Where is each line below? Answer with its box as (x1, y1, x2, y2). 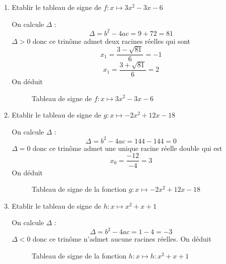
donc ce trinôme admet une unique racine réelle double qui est (32, 142, 223, 153)
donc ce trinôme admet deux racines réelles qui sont (32, 35, 191, 46)
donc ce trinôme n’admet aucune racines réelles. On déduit (32, 234, 212, 244)
